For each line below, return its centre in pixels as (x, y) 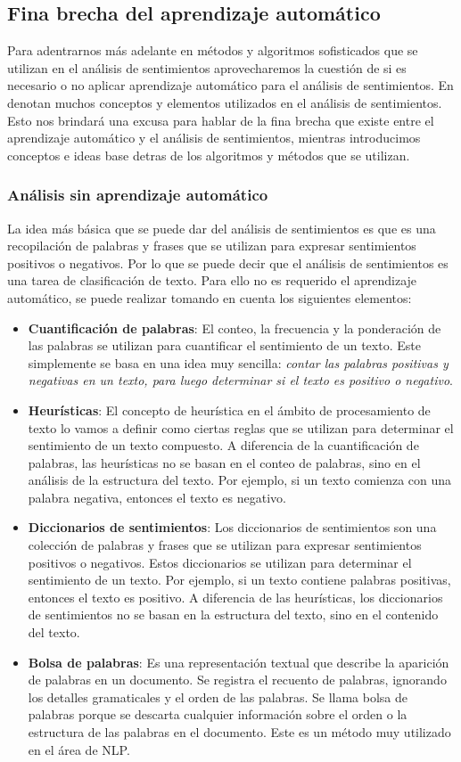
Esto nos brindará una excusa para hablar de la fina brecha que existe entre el (221, 120)
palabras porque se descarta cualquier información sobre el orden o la (218, 714)
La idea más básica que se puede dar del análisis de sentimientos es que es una (222, 228)
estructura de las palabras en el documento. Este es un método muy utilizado (239, 732)
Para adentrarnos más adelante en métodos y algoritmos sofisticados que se (213, 50)
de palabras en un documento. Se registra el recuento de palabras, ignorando (237, 680)
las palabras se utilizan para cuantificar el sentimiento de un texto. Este (224, 345)
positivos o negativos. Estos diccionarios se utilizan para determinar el (220, 562)
